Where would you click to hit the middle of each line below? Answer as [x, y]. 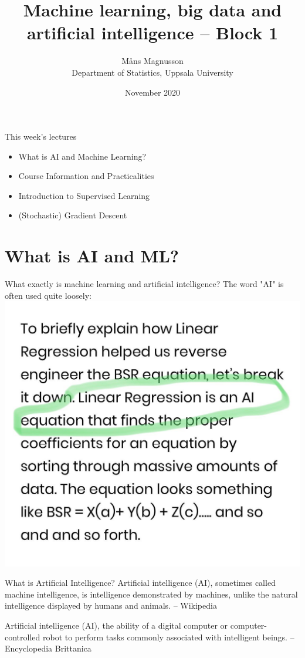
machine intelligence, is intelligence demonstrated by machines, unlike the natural [151, 594]
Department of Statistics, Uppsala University [152, 72]
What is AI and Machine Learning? [82, 156]
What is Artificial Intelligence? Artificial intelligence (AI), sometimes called [140, 583]
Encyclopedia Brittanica [48, 648]
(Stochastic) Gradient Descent [73, 215]
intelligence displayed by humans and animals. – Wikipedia [111, 605]
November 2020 [152, 92]
